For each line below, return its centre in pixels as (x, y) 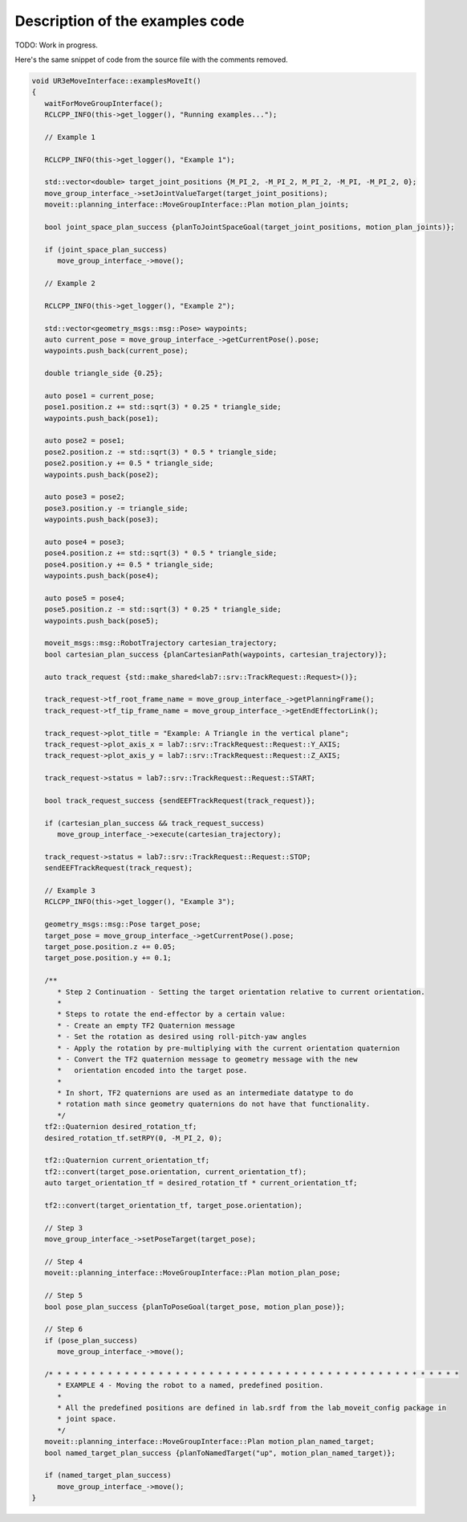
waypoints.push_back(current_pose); (116, 351)
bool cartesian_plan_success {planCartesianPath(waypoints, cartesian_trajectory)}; (216, 654)
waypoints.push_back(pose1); (102, 418)
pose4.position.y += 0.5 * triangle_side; (129, 564)
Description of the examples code (130, 21)
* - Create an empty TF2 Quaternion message (146, 1025)
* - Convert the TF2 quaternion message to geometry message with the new (207, 1059)
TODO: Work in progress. (56, 45)
